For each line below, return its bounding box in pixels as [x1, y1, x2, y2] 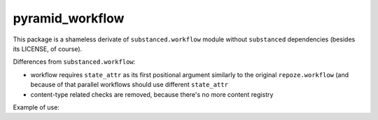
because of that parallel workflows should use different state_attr [30, 81, 229, 89]
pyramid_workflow [13, 11, 125, 26]
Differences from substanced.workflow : [13, 58, 136, 66]
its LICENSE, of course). [13, 44, 83, 53]
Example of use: [13, 102, 59, 112]
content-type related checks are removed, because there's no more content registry [30, 90, 274, 98]
